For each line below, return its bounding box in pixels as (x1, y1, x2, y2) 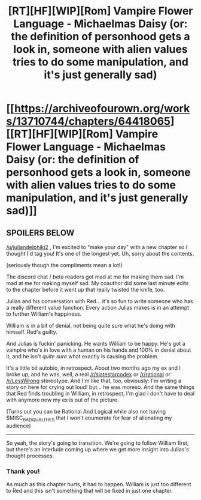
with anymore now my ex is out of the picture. (6, 396, 119, 403)
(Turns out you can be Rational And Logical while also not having (6, 408, 166, 415)
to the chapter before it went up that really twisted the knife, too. (6, 286, 165, 293)
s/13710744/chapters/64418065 (6, 115, 170, 128)
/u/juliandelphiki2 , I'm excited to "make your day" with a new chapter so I (6, 244, 188, 250)
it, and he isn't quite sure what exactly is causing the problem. (6, 353, 159, 360)
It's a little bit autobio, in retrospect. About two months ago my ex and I (6, 364, 181, 372)
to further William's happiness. (6, 310, 82, 318)
